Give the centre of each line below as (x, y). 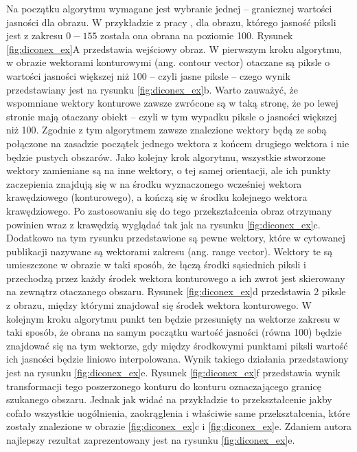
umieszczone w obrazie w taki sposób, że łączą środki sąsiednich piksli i (156, 265)
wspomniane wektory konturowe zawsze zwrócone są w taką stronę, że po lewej (172, 103)
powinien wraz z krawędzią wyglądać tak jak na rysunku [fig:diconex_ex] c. (163, 224)
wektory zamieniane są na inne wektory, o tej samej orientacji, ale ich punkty (169, 170)
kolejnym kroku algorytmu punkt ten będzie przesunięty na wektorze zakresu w (173, 318)
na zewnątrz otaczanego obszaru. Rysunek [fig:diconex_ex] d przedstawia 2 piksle (176, 291)
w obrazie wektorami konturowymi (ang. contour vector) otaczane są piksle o (168, 62)
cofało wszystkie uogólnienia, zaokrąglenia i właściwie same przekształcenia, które (178, 412)
